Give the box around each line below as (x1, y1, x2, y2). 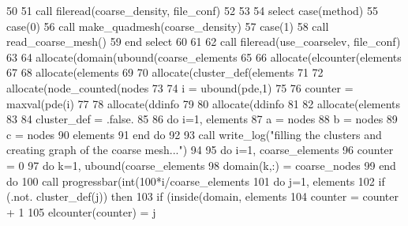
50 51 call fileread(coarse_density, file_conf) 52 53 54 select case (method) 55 (6, 2, 378, 18)
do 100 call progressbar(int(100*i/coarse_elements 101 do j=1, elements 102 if (6, 172, 385, 189)
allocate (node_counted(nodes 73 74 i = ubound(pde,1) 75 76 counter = (6, 79, 354, 96)
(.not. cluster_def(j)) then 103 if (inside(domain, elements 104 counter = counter (6, 188, 399, 205)
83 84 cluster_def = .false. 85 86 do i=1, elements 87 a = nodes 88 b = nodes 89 (6, 111, 398, 127)
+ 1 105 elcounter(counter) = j (6, 203, 156, 220)
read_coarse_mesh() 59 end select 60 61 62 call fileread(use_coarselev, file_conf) (6, 33, 401, 50)
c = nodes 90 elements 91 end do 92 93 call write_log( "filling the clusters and (6, 126, 382, 142)
